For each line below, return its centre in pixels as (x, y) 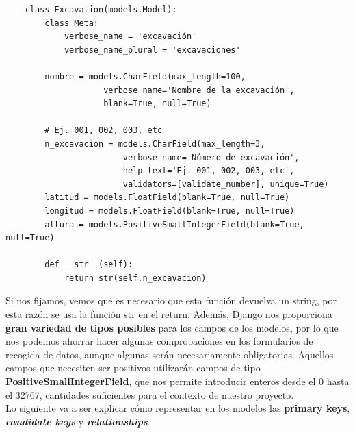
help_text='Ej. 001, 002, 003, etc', (209, 171)
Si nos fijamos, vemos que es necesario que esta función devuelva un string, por (171, 300)
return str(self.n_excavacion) (135, 278)
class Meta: (72, 23)
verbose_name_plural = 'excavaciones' (152, 50)
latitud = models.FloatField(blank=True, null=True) (167, 198)
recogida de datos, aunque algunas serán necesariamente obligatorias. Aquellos (170, 354)
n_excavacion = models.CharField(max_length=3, (155, 144)
